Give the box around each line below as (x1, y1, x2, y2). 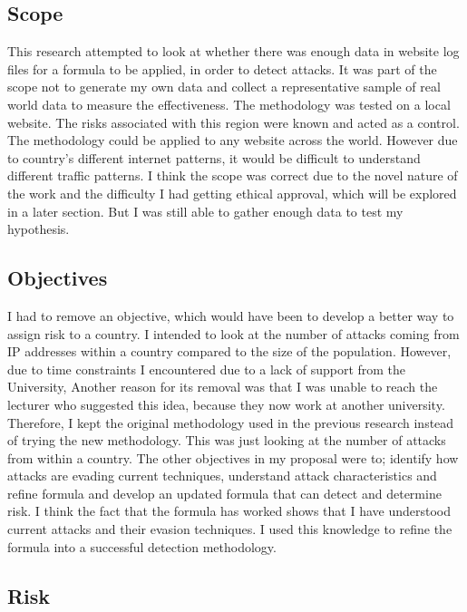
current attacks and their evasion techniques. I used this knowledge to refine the (7, 520, 452, 539)
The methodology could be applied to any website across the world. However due (7, 131, 458, 150)
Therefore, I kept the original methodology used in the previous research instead (7, 413, 454, 432)
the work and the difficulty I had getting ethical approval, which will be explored (7, 183, 457, 202)
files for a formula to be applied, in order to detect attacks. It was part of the (7, 59, 437, 78)
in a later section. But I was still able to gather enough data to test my (7, 201, 404, 220)
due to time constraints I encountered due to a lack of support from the (7, 359, 406, 378)
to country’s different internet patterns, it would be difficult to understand (7, 148, 421, 167)
